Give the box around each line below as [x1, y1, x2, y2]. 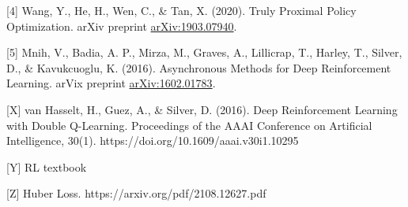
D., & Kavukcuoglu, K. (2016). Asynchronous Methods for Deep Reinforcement [6, 59, 391, 76]
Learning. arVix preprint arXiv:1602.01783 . [6, 75, 216, 91]
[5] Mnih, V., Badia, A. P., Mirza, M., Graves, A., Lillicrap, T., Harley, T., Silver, [6, 44, 402, 61]
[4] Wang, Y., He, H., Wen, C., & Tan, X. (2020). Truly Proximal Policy [6, 2, 357, 18]
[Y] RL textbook [6, 158, 87, 175]
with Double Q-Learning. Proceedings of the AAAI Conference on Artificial [6, 116, 372, 133]
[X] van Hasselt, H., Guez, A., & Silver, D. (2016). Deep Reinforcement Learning [6, 101, 398, 117]
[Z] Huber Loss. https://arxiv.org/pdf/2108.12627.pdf [6, 185, 266, 201]
